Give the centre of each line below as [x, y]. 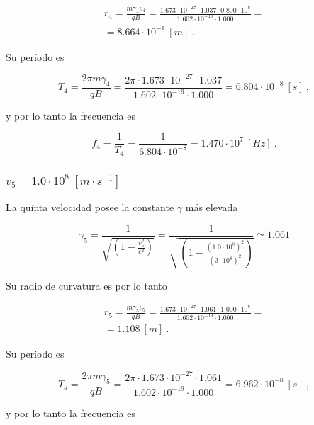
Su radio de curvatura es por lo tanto [86, 285]
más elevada [212, 207]
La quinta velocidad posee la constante [90, 207]
